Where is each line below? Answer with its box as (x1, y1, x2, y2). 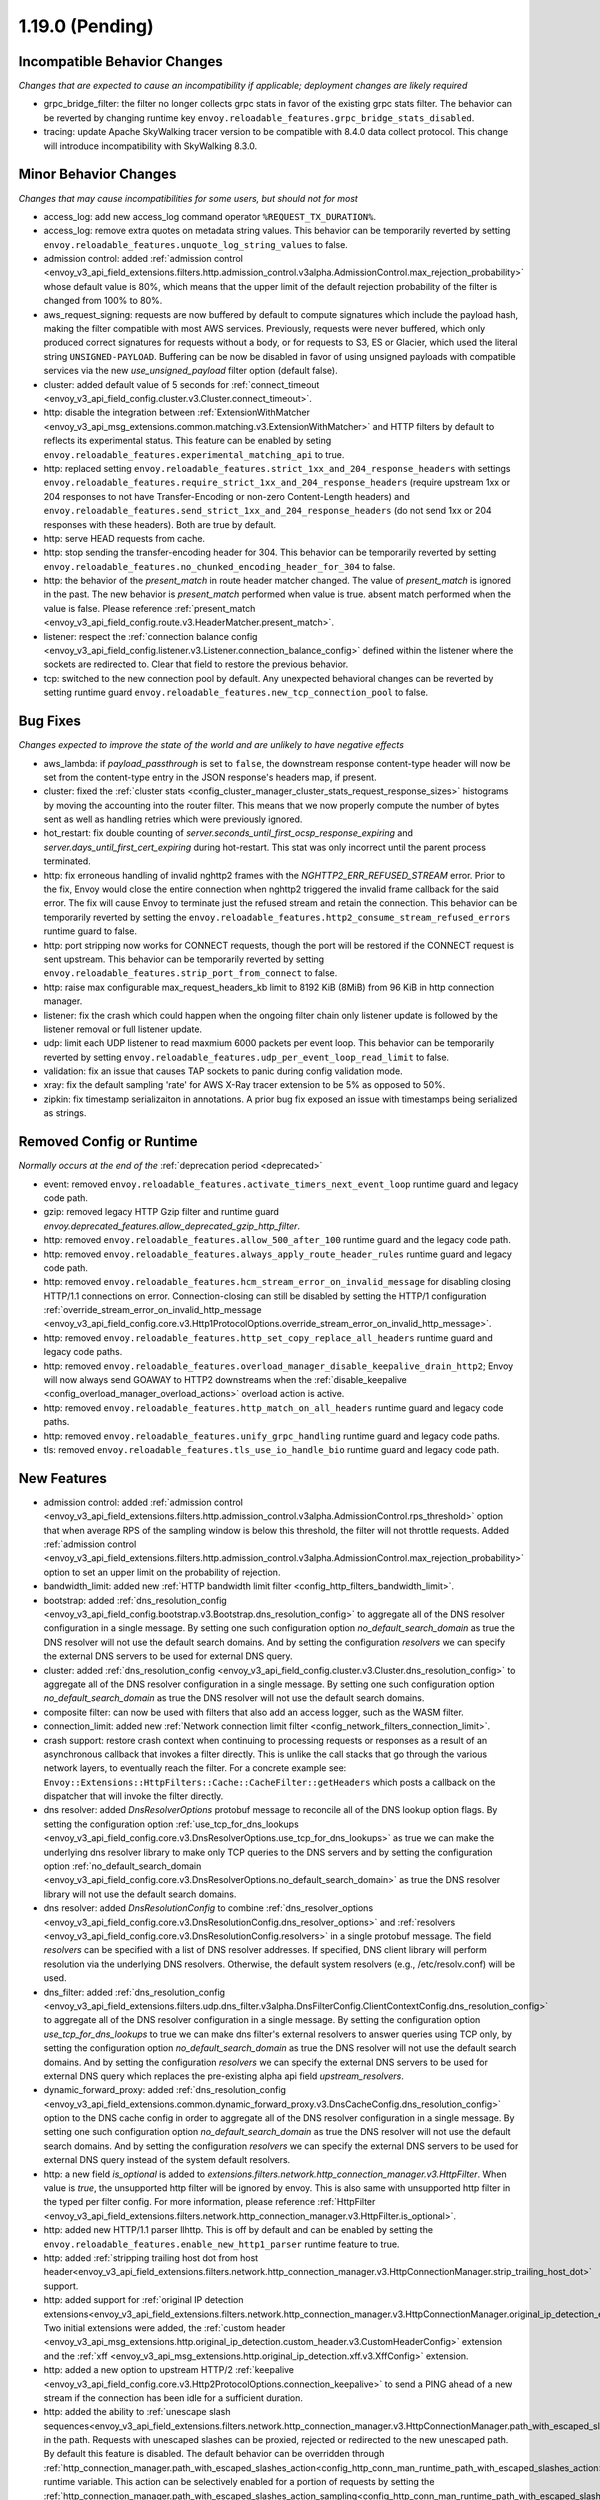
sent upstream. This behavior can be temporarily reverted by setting (43, 953, 325, 965)
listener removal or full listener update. (43, 1023, 203, 1035)
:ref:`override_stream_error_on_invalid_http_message (43, 1304, 262, 1316)
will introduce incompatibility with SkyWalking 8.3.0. (43, 140, 258, 152)
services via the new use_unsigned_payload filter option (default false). (43, 365, 339, 377)
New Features (18, 1470, 107, 1487)
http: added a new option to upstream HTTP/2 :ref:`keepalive (43, 2364, 295, 2376)
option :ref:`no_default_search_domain (43, 1860, 202, 1872)
